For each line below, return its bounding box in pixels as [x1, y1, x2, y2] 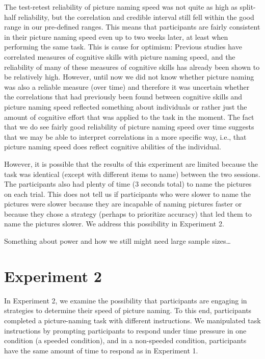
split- [240, 2, 256, 12]
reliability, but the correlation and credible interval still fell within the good [18, 11, 254, 22]
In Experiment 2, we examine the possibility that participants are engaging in [4, 295, 247, 305]
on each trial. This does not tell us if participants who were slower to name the [4, 188, 251, 199]
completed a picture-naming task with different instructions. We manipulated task [4, 315, 261, 325]
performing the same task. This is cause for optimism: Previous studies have [4, 41, 242, 52]
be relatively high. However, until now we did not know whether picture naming [4, 71, 254, 82]
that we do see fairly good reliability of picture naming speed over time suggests [4, 121, 254, 132]
